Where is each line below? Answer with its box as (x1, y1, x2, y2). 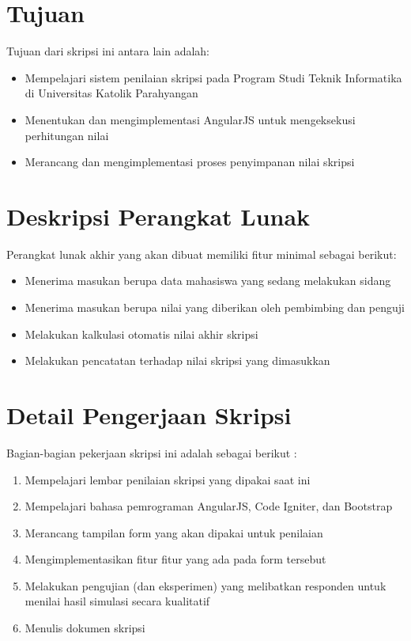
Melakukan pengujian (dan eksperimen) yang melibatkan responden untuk (25, 577, 386, 594)
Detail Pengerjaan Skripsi (6, 398, 292, 430)
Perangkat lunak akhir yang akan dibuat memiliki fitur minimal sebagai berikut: (6, 245, 397, 262)
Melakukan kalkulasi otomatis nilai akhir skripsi (25, 325, 258, 342)
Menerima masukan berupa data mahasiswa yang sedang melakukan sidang (25, 272, 391, 289)
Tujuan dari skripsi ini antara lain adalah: (6, 43, 210, 59)
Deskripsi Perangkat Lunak (6, 199, 311, 232)
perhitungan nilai (25, 127, 109, 143)
